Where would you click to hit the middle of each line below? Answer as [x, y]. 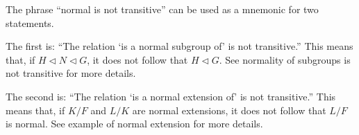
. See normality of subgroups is [285, 59]
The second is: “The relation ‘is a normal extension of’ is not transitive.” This [171, 96]
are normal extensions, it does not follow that [229, 110]
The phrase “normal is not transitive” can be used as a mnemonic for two [162, 9]
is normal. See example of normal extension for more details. [134, 124]
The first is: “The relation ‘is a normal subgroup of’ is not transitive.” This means [179, 46]
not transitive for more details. [71, 73]
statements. [30, 22]
